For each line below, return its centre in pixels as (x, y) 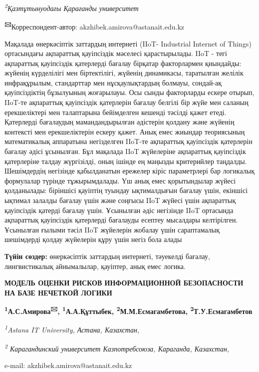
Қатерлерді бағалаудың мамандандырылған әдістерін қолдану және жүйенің (120, 122)
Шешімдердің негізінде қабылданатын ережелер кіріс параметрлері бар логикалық (129, 171)
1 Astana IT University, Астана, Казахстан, (72, 329)
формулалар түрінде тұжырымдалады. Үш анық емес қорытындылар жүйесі (120, 180)
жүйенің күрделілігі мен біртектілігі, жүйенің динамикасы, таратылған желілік (124, 73)
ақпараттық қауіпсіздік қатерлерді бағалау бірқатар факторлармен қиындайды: (123, 63)
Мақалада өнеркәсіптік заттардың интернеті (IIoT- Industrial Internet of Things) (128, 43)
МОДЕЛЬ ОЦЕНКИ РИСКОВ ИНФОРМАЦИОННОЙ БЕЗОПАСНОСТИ (124, 283)
